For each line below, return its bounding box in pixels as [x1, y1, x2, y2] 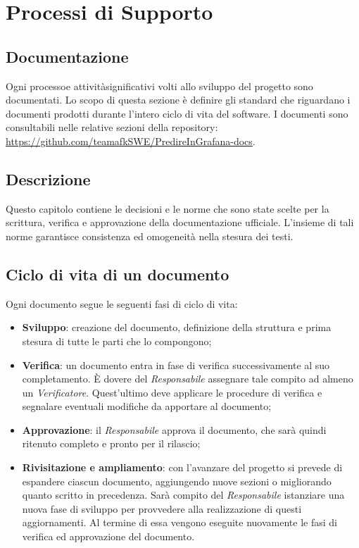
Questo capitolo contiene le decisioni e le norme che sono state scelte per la [6, 201, 329, 216]
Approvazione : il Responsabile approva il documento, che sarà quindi [22, 422, 327, 437]
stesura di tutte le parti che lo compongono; [22, 333, 212, 348]
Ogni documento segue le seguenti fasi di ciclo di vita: [6, 296, 238, 311]
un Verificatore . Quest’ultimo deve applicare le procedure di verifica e [22, 385, 322, 399]
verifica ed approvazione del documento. [22, 529, 195, 544]
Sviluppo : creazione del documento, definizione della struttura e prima [22, 320, 332, 335]
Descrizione [6, 168, 91, 189]
